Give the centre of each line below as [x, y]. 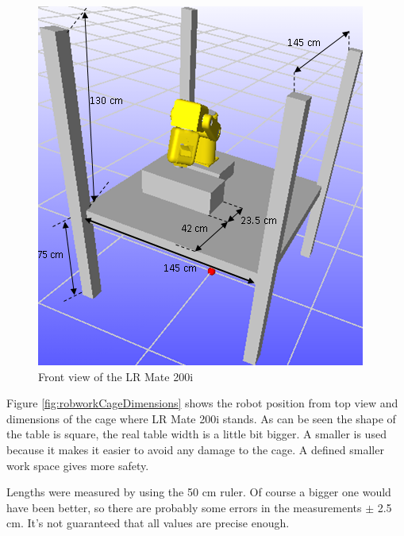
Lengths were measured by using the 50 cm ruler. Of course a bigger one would [199, 492]
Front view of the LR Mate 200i [116, 376]
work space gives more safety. [78, 465]
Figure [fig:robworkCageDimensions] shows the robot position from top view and [202, 403]
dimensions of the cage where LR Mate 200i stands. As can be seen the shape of [201, 418]
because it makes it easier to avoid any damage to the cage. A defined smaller [195, 449]
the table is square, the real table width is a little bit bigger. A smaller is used [196, 434]
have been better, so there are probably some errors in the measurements [184, 507]
